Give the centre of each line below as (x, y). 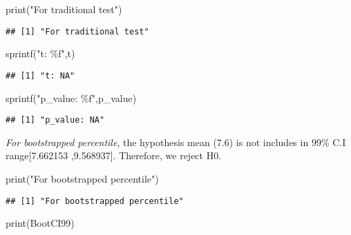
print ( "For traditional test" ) (64, 9)
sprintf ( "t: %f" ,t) (40, 53)
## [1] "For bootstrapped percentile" (95, 201)
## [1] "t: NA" (40, 75)
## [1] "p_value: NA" (55, 120)
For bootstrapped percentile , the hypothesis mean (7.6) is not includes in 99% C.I (176, 142)
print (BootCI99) (40, 223)
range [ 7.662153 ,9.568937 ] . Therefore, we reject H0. (114, 155)
